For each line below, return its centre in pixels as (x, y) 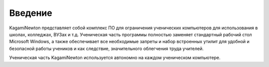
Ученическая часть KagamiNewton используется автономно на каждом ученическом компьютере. (115, 58)
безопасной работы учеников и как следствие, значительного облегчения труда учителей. (106, 48)
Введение (31, 13)
